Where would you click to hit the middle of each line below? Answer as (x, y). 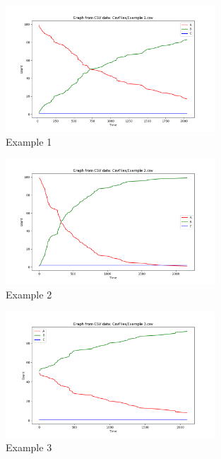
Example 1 (29, 141)
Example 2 (29, 294)
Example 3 (29, 447)
